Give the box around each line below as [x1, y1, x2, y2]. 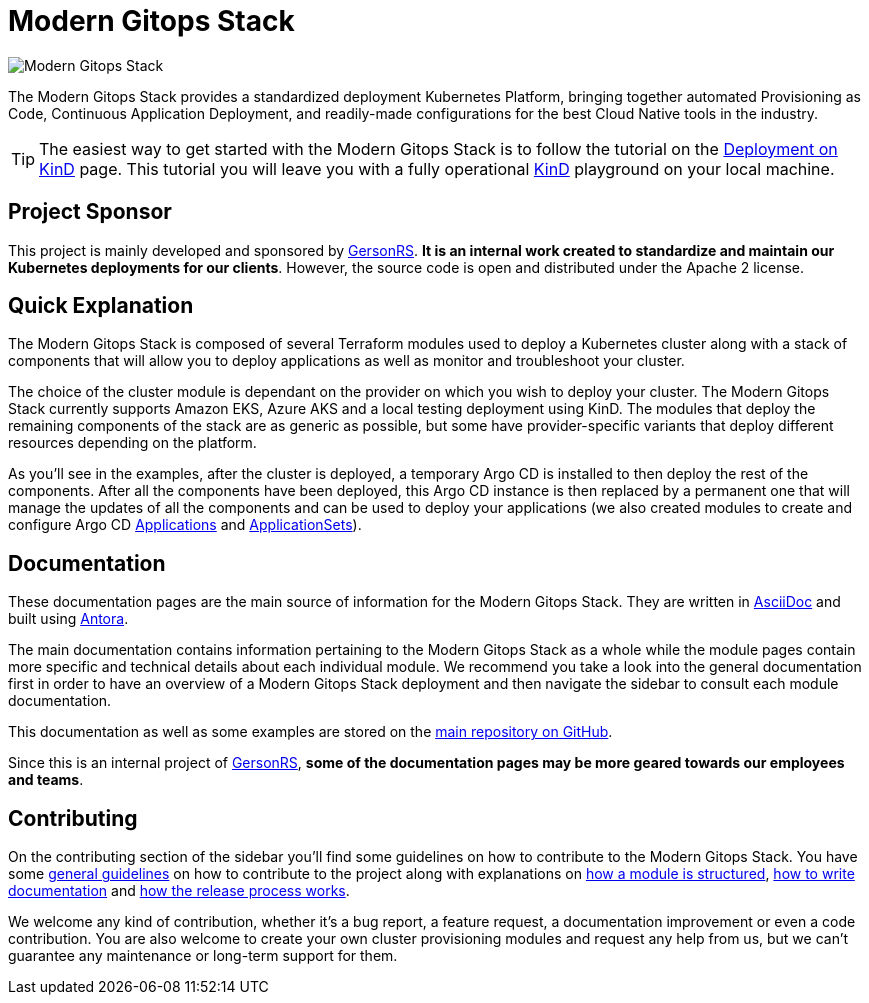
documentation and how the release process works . [8, 882, 350, 900]
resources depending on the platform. [8, 434, 257, 452]
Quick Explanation [8, 293, 194, 319]
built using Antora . [8, 610, 129, 628]
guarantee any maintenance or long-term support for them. [8, 947, 398, 965]
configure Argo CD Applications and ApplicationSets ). [8, 516, 362, 534]
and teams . [8, 771, 84, 789]
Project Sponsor [8, 199, 172, 225]
